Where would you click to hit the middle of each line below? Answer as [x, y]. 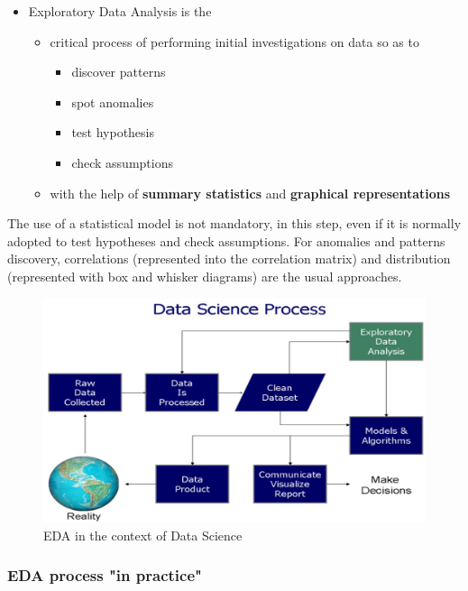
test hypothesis [113, 132]
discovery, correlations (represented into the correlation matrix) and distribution [229, 259]
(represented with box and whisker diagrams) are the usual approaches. [205, 276]
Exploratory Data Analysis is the [120, 11]
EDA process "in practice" [105, 575]
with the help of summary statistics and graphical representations [250, 193]
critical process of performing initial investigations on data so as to [234, 41]
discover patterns [119, 72]
